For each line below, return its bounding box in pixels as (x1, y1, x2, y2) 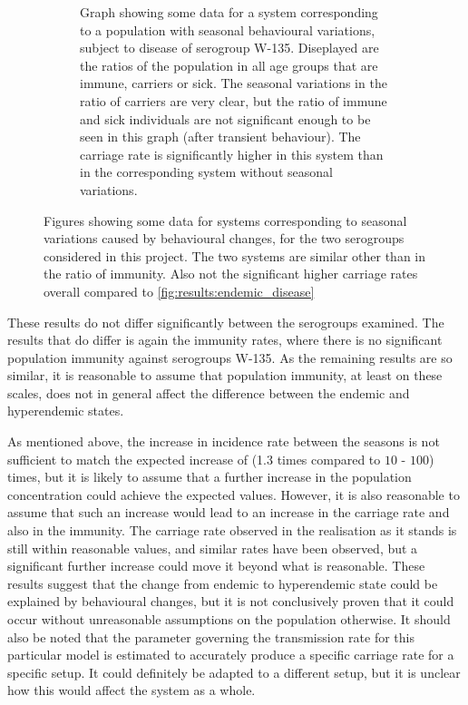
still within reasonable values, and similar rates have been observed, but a (7, 538, 418, 557)
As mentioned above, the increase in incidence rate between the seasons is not (7, 432, 440, 451)
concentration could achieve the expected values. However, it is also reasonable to (7, 485, 460, 504)
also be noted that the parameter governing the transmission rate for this (7, 627, 415, 646)
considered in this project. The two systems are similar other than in (44, 246, 426, 265)
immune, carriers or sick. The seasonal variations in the (80, 73, 387, 93)
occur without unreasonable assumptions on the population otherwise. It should (7, 610, 451, 628)
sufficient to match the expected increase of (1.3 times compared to (7, 449, 381, 468)
